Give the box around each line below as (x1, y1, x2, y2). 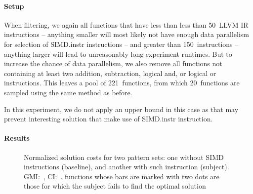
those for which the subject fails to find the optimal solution (24, 181, 206, 191)
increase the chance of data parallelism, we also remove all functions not (4, 58, 222, 69)
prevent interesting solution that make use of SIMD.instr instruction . (4, 114, 213, 124)
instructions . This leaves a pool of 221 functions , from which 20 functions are (4, 78, 240, 88)
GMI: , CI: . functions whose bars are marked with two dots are (24, 171, 219, 181)
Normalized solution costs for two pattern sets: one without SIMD (24, 152, 224, 162)
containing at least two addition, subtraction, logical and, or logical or (4, 68, 216, 78)
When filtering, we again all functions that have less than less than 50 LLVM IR (4, 19, 249, 30)
